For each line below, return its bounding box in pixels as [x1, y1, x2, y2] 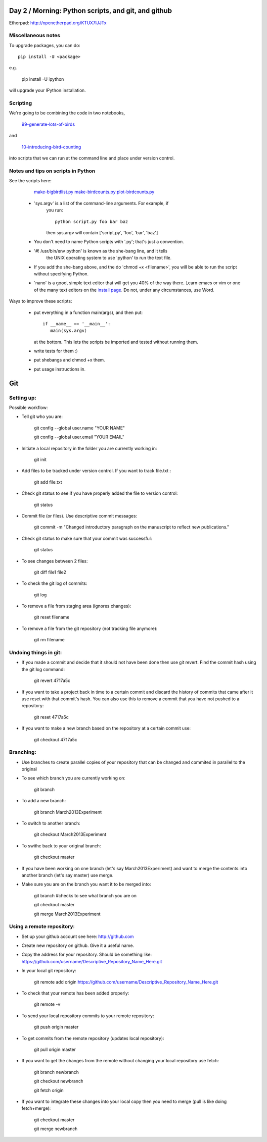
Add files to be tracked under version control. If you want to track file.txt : [21, 468, 171, 474]
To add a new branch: [21, 798, 66, 804]
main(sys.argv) [50, 328, 88, 334]
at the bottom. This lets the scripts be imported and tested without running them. [34, 339, 198, 345]
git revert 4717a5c [34, 677, 71, 683]
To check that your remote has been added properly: [21, 990, 130, 996]
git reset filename [34, 614, 70, 620]
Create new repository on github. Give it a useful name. [21, 942, 134, 948]
